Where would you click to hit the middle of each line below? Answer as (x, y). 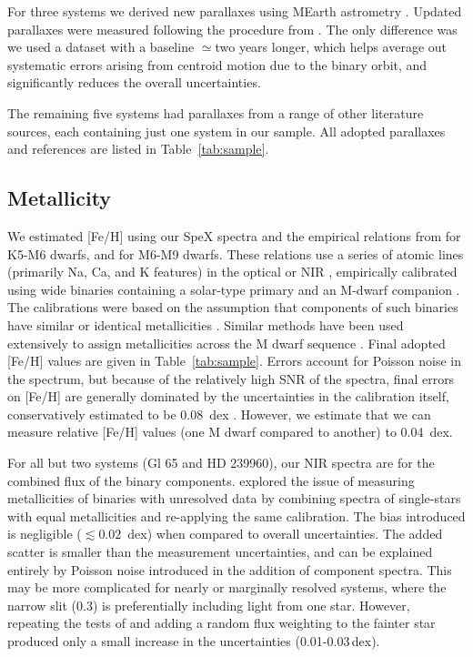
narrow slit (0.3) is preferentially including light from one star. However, (209, 605)
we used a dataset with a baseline (101, 47)
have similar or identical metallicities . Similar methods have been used (206, 324)
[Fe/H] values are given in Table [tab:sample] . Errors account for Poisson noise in (235, 361)
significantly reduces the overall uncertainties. (134, 82)
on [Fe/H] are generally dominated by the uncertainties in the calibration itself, (228, 396)
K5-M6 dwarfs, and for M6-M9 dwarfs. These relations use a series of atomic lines (236, 253)
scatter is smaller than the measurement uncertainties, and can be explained (220, 552)
